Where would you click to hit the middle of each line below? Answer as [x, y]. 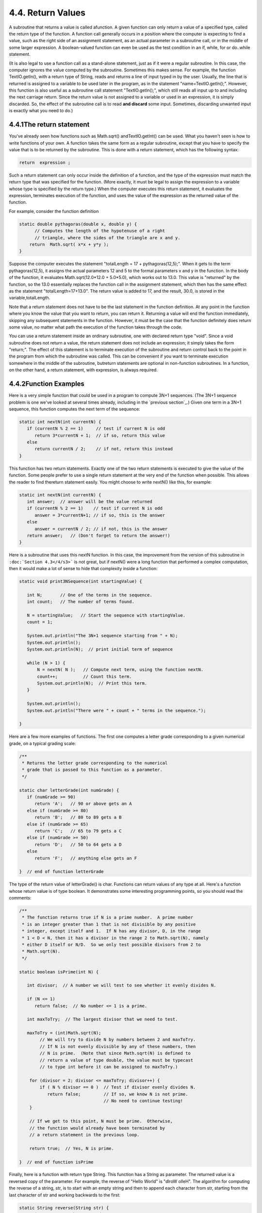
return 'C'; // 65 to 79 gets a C [78, 831]
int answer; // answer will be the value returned [90, 501]
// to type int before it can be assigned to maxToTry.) [109, 1067]
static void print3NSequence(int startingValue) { [81, 582]
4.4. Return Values [47, 13]
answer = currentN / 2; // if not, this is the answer [101, 529]
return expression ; [45, 162]
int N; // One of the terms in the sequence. [90, 595]
